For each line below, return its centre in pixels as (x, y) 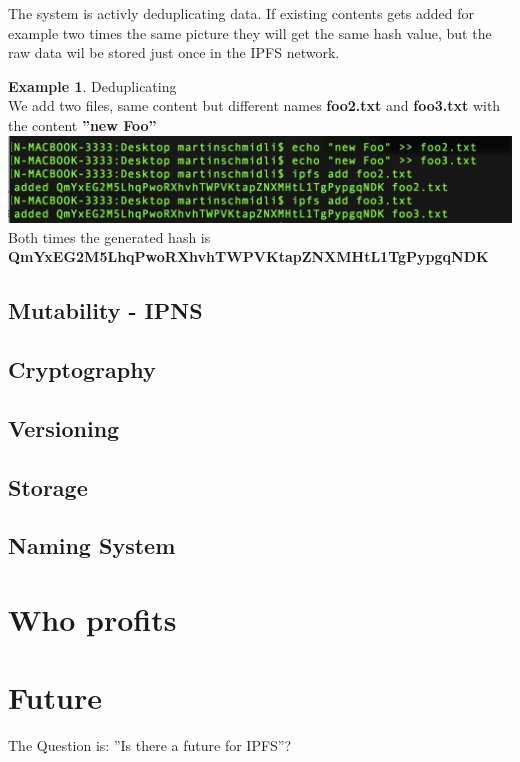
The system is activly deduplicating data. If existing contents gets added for (241, 13)
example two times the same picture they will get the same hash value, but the (250, 32)
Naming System (92, 545)
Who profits (92, 619)
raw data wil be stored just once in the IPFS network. (174, 52)
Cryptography (82, 369)
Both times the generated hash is (109, 236)
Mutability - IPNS (105, 310)
